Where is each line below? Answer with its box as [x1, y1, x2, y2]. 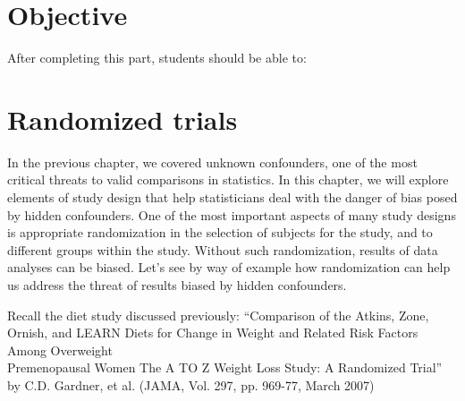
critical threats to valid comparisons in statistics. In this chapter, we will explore [7, 170, 449, 189]
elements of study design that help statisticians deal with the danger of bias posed [7, 188, 458, 207]
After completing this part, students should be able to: [7, 48, 307, 67]
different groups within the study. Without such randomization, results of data [7, 240, 438, 259]
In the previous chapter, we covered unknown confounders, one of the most [7, 152, 418, 171]
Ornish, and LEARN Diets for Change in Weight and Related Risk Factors [7, 323, 418, 342]
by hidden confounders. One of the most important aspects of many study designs [7, 205, 456, 224]
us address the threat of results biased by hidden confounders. [7, 276, 347, 294]
